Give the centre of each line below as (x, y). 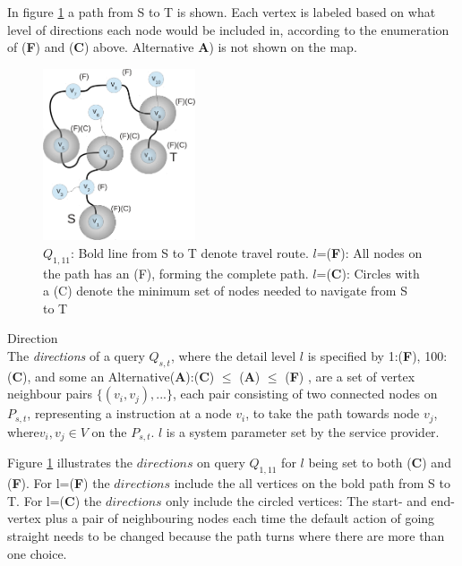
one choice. (37, 553)
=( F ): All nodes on (369, 252)
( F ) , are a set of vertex (350, 376)
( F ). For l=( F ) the (59, 483)
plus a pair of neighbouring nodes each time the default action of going (240, 518)
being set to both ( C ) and (380, 463)
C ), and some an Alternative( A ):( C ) (113, 376)
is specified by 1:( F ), (364, 356)
